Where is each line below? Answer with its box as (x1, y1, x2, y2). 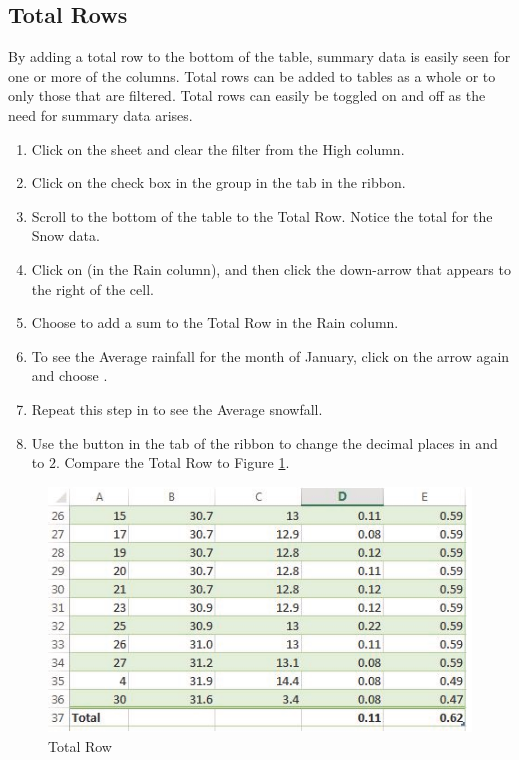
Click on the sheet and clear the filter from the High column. (31, 138, 405, 159)
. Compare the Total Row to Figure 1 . (55, 452, 290, 473)
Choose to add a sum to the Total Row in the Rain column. (31, 312, 399, 333)
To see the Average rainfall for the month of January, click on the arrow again (31, 345, 510, 366)
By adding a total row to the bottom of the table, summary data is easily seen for (8, 46, 511, 67)
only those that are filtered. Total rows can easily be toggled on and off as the (8, 85, 486, 106)
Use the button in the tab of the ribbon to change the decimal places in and (31, 432, 498, 453)
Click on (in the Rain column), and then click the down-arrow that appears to (31, 258, 511, 279)
